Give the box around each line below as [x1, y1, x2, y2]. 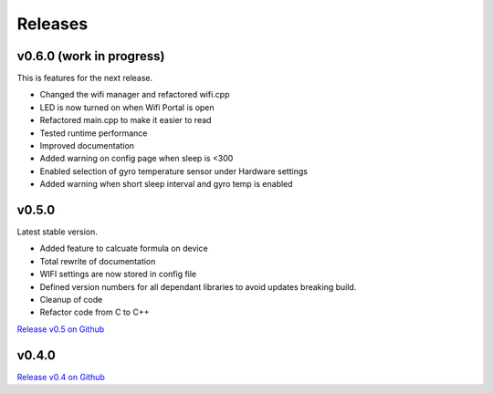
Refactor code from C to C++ [39, 306, 150, 318]
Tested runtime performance [39, 128, 148, 139]
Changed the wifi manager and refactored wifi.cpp [39, 89, 230, 100]
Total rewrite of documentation [39, 255, 156, 266]
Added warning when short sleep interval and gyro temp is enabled [39, 179, 293, 190]
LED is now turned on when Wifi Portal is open [39, 101, 215, 113]
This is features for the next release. [16, 73, 153, 84]
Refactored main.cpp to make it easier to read [39, 115, 212, 126]
